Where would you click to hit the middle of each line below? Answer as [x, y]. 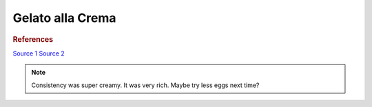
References [33, 39]
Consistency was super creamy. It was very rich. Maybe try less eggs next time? [145, 85]
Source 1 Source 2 [39, 53]
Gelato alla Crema [64, 18]
